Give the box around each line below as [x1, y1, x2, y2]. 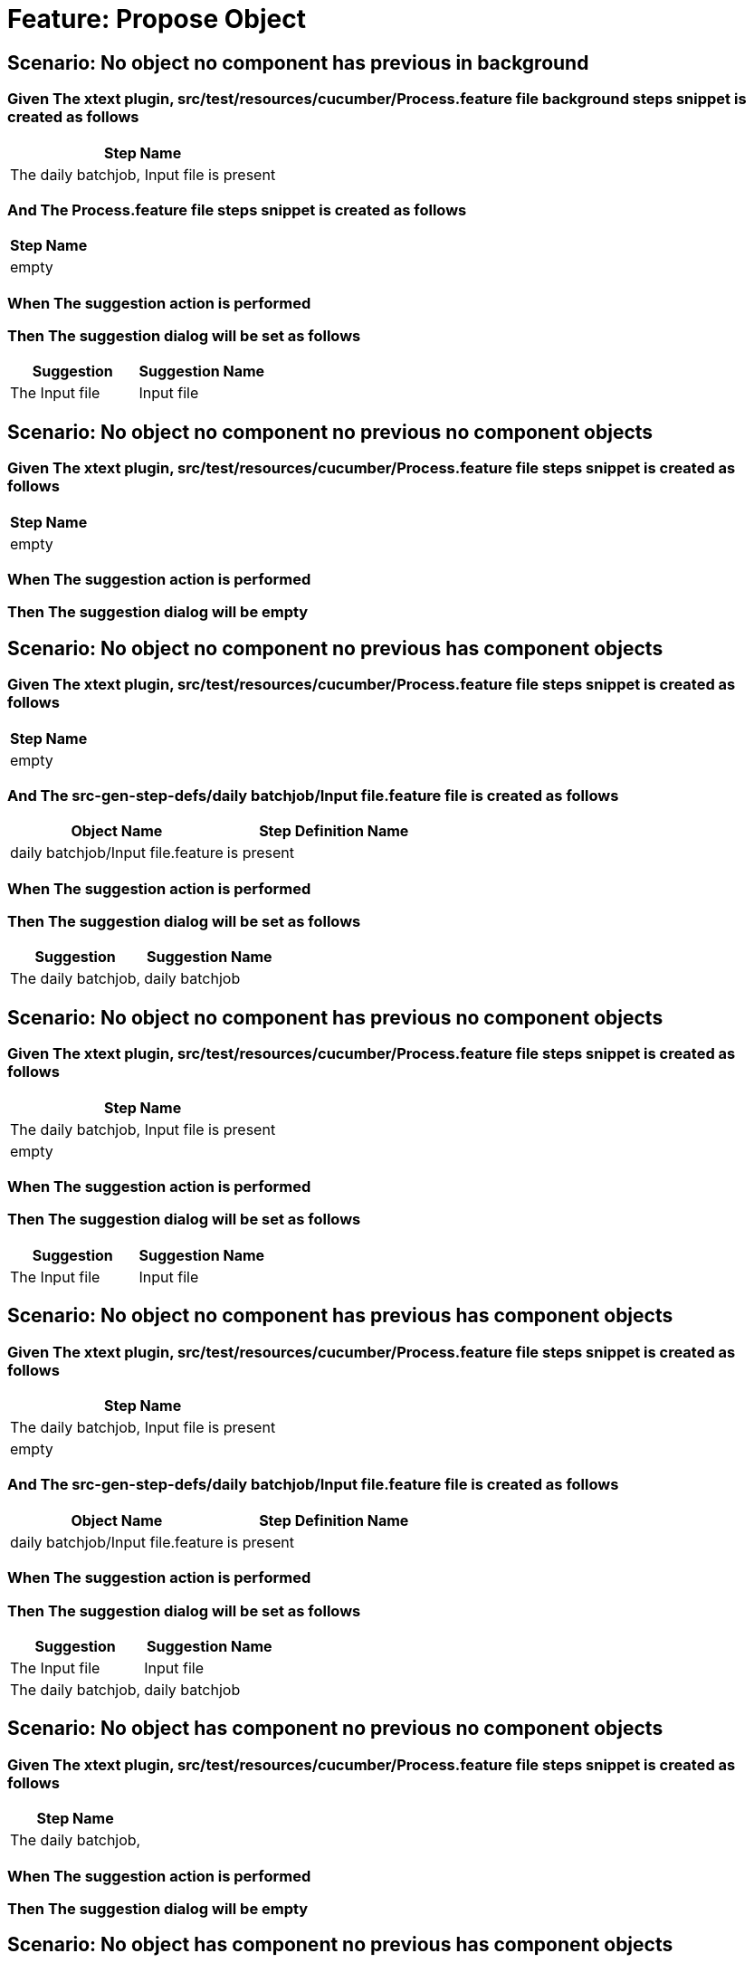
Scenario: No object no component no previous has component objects [7, 636, 663, 660]
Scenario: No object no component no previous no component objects [7, 420, 654, 443]
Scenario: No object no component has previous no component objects [7, 1005, 663, 1029]
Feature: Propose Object [7, 4, 306, 34]
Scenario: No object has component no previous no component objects [7, 1717, 663, 1740]
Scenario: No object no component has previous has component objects [7, 1304, 673, 1328]
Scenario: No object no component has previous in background [7, 51, 589, 74]
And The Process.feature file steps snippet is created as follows [7, 200, 467, 219]
